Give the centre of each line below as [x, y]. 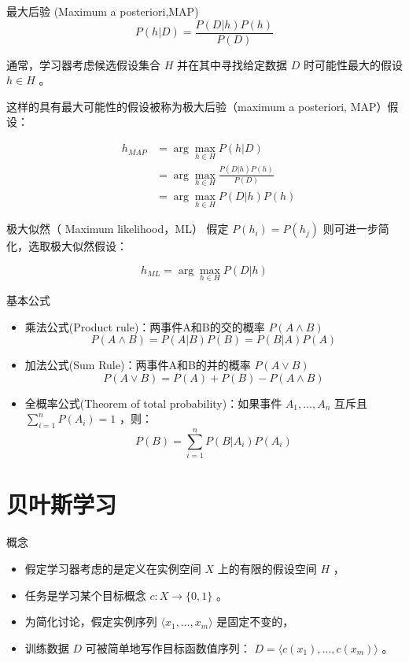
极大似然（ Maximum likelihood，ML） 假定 [118, 229]
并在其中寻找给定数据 [232, 64]
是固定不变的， [255, 621]
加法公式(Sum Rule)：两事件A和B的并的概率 [138, 365]
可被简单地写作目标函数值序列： [168, 647]
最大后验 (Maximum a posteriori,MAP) [103, 11]
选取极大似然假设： [77, 246]
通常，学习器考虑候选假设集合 [83, 64]
